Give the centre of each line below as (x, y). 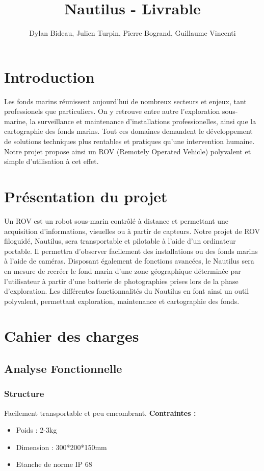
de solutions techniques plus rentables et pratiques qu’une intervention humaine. (129, 141)
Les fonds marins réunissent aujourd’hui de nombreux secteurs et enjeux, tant (125, 101)
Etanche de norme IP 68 (54, 464)
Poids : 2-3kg (36, 430)
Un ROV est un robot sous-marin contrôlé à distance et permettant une (116, 220)
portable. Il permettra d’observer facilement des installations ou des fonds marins (131, 251)
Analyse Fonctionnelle (63, 369)
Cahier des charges (72, 336)
